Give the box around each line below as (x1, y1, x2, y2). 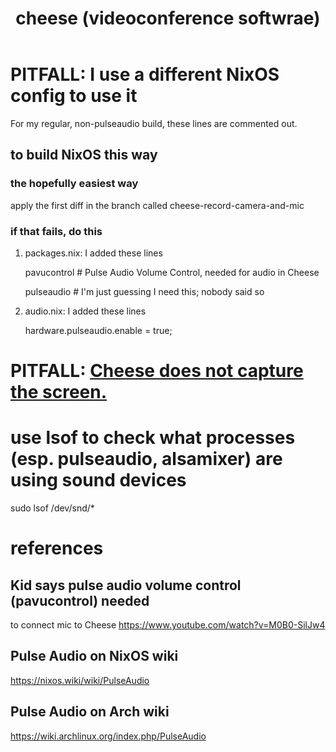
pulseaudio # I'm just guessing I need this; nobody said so (24, 285, 265, 297)
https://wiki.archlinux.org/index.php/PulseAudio (10, 730, 207, 742)
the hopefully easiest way (10, 177, 139, 191)
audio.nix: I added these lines (24, 305, 147, 317)
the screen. (10, 381, 108, 404)
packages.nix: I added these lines (24, 247, 163, 259)
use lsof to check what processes (10, 427, 296, 449)
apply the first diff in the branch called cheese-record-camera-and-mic (10, 199, 305, 211)
